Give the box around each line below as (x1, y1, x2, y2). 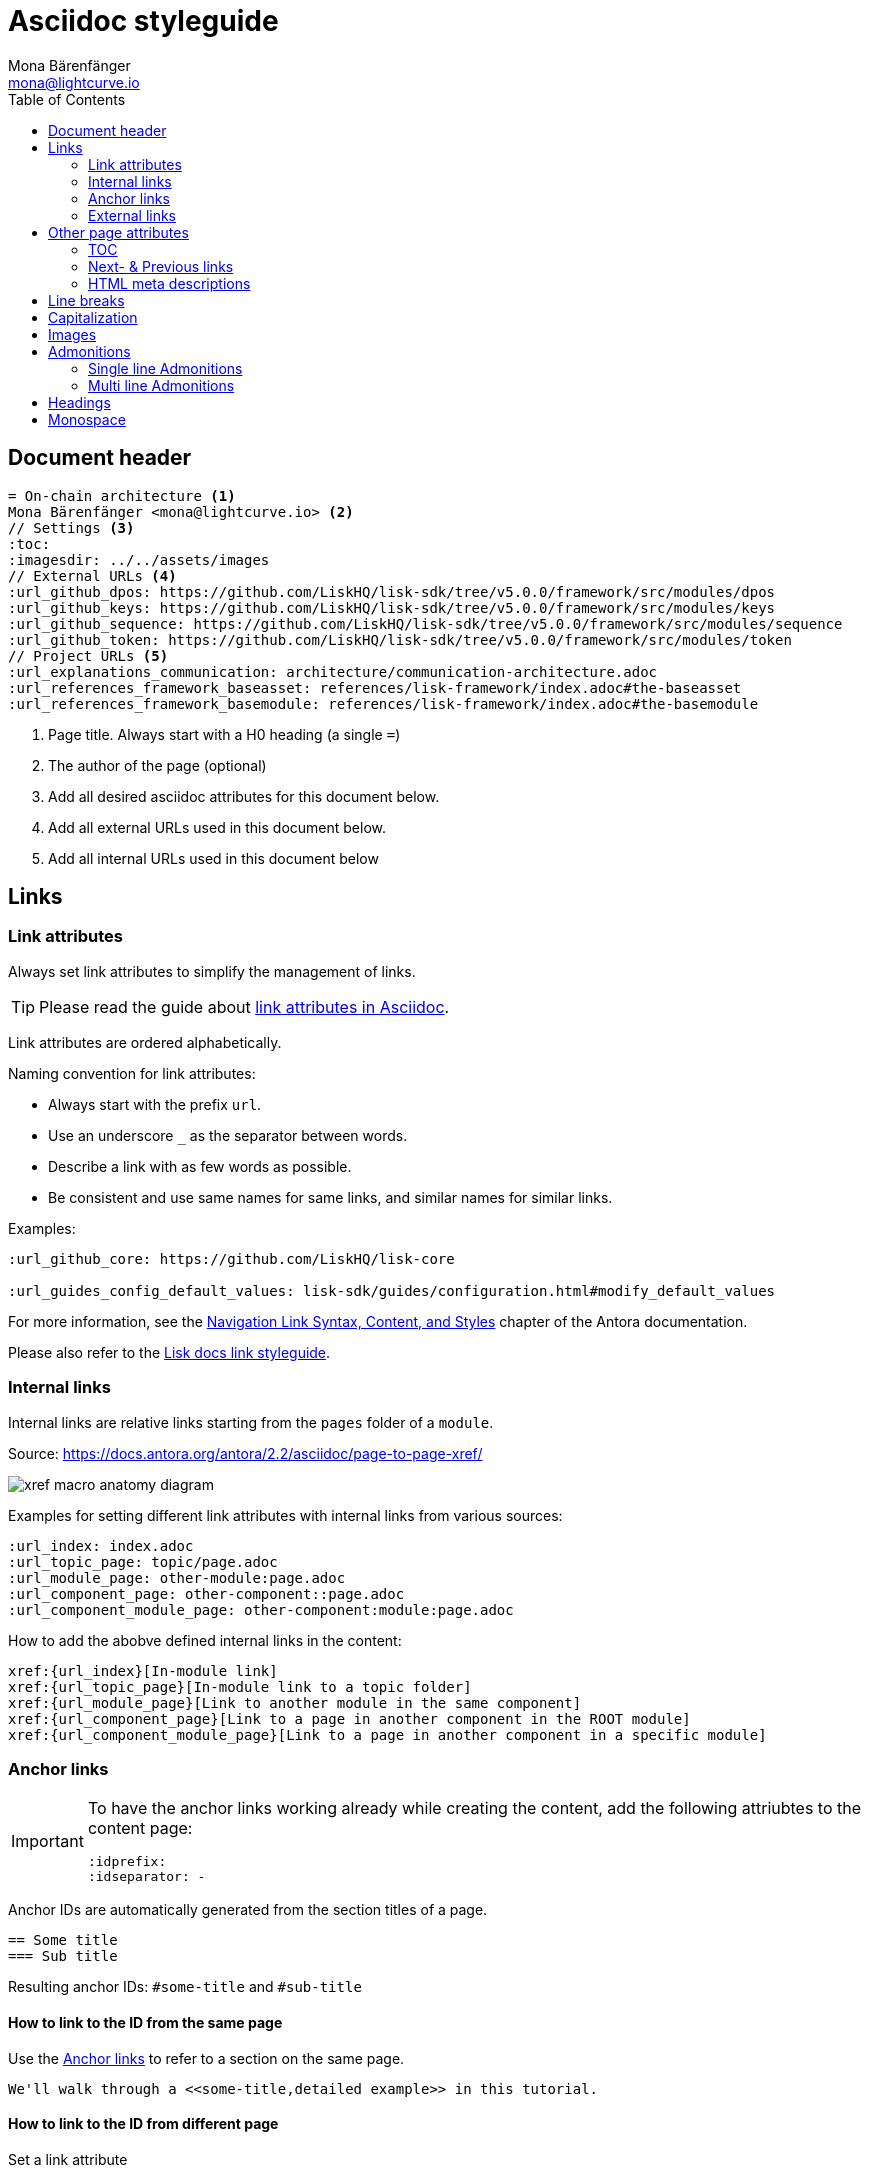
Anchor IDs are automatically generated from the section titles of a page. (8, 1901, 488, 1919)
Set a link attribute (8, 2150, 128, 2168)
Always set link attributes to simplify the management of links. (8, 962, 416, 980)
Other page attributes (48, 223, 189, 241)
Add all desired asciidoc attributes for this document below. (48, 787, 440, 805)
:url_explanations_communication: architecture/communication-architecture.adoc (8, 663, 658, 680)
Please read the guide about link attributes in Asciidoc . (39, 996, 450, 1017)
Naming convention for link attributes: (8, 1064, 256, 1082)
